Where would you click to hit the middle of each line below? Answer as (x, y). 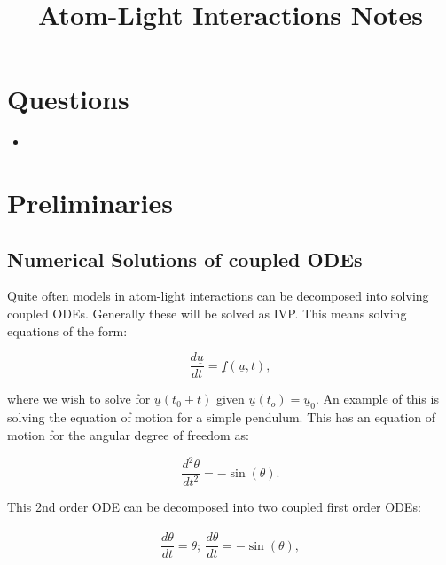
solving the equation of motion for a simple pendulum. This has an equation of (221, 417)
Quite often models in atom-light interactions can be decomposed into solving (218, 296)
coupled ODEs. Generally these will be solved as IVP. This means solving (207, 314)
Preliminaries (90, 203)
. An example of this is (377, 399)
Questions (68, 99)
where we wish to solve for (79, 399)
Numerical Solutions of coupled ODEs (185, 259)
